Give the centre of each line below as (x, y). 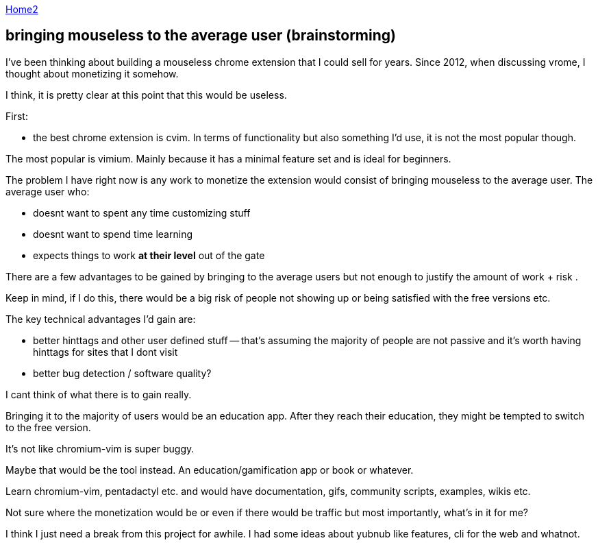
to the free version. (48, 427)
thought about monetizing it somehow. (92, 73)
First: (17, 116)
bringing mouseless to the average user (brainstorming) (201, 36)
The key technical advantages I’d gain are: (101, 319)
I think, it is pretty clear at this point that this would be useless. (146, 95)
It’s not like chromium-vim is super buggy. (100, 448)
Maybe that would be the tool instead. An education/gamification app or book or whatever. (210, 470)
